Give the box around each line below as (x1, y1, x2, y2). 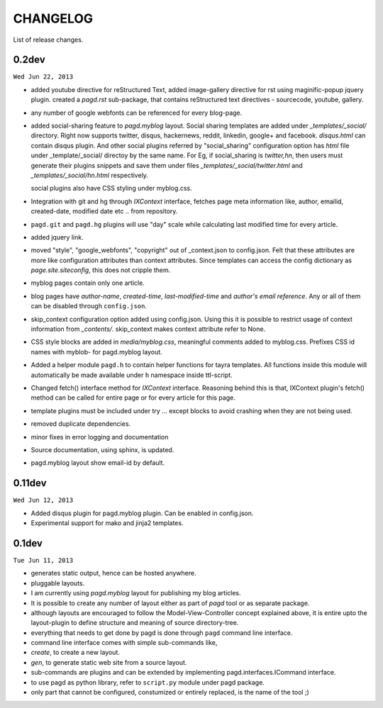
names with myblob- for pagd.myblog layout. (30, 347, 162, 356)
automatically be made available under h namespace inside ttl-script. (30, 371, 233, 379)
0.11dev (13, 477, 47, 489)
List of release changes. (13, 35, 84, 44)
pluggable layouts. (30, 578, 85, 588)
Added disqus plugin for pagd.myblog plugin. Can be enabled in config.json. (30, 509, 254, 517)
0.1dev (13, 537, 43, 549)
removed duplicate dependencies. (30, 420, 131, 428)
